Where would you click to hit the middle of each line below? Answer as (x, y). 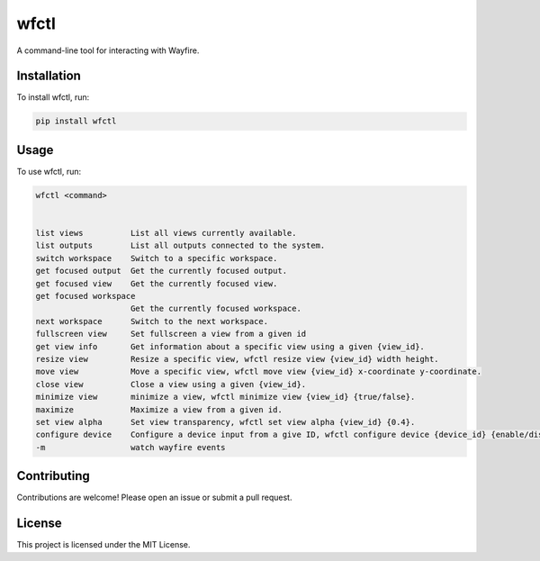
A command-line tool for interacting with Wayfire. (108, 50)
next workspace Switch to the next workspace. (152, 321)
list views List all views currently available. (166, 233)
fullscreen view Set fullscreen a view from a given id (171, 334)
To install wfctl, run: (53, 97)
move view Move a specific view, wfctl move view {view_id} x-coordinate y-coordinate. (258, 372)
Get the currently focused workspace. (216, 309)
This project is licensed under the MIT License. (103, 545)
